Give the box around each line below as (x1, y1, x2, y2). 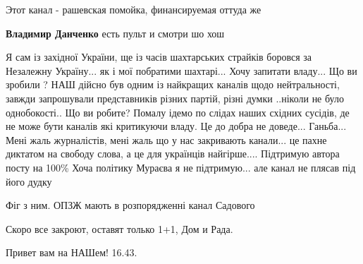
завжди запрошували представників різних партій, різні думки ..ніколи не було (6, 90, 344, 105)
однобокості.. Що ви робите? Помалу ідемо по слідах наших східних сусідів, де (6, 104, 350, 119)
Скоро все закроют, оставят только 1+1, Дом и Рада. (6, 221, 233, 236)
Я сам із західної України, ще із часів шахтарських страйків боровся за (6, 49, 312, 64)
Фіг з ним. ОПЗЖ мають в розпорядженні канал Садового (6, 198, 255, 212)
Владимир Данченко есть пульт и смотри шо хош (6, 25, 225, 40)
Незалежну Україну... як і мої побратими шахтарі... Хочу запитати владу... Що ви (6, 63, 357, 78)
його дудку (6, 174, 52, 188)
